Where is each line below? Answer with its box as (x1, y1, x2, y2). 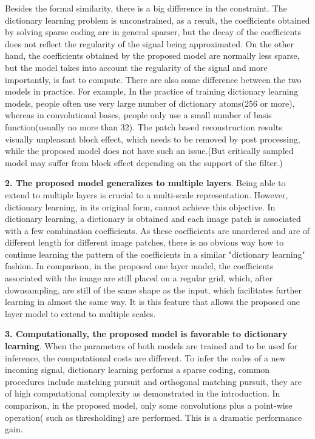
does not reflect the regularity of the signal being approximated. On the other (5, 37, 294, 50)
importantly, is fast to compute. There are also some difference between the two (5, 73, 302, 85)
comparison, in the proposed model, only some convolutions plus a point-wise (5, 399, 293, 411)
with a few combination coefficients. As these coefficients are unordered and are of (5, 224, 310, 236)
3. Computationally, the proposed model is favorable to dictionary (5, 327, 288, 340)
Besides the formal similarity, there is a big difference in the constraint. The (5, 2, 287, 14)
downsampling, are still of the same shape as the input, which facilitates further (5, 283, 302, 296)
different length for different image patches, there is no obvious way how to (5, 236, 284, 249)
